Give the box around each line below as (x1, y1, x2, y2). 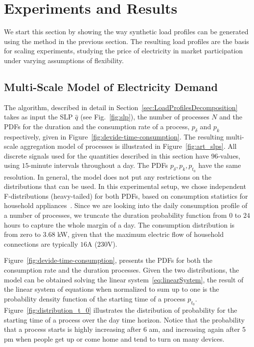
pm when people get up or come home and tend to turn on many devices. (4, 333, 225, 344)
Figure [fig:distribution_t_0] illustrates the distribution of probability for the (4, 305, 237, 315)
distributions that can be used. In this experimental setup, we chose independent (4, 181, 246, 191)
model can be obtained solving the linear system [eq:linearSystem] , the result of (4, 274, 244, 284)
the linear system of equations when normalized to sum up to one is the (4, 284, 219, 294)
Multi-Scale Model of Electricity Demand (4, 79, 218, 94)
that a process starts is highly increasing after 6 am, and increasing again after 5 (4, 324, 246, 334)
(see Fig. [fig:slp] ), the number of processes (80, 112, 209, 122)
